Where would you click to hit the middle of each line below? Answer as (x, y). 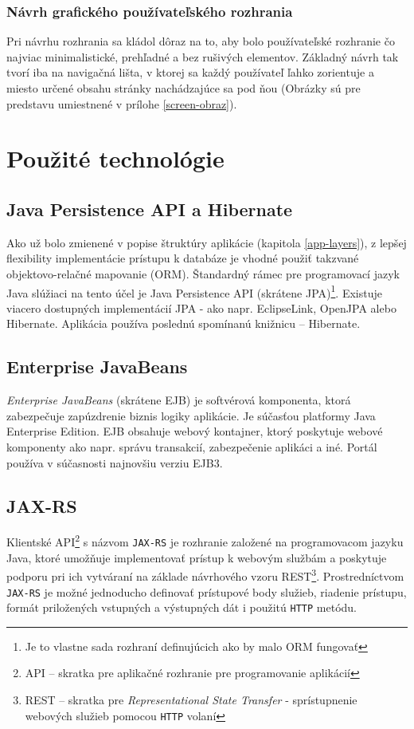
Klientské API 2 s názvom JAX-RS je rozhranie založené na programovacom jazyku (205, 541)
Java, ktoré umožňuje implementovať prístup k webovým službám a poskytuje (197, 557)
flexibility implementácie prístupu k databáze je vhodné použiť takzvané (183, 258)
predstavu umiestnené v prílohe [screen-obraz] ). (122, 103)
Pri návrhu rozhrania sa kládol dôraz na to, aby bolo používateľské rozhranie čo (201, 41)
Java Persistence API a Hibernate (150, 209)
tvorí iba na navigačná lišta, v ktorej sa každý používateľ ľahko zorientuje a (190, 72)
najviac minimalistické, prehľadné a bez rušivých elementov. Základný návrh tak (203, 56)
